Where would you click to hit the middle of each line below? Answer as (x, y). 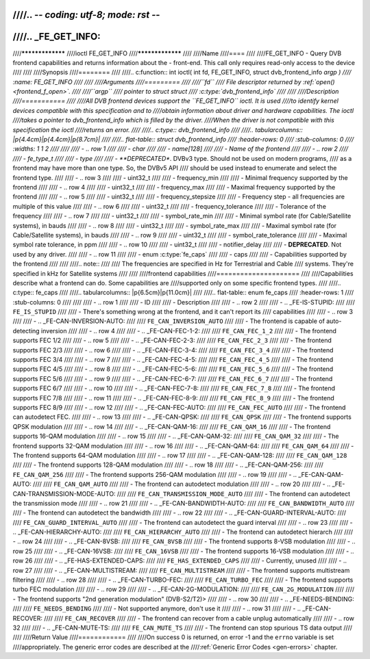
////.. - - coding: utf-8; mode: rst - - (86, 15)
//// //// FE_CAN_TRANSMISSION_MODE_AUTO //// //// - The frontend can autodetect (234, 493)
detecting (26, 331)
